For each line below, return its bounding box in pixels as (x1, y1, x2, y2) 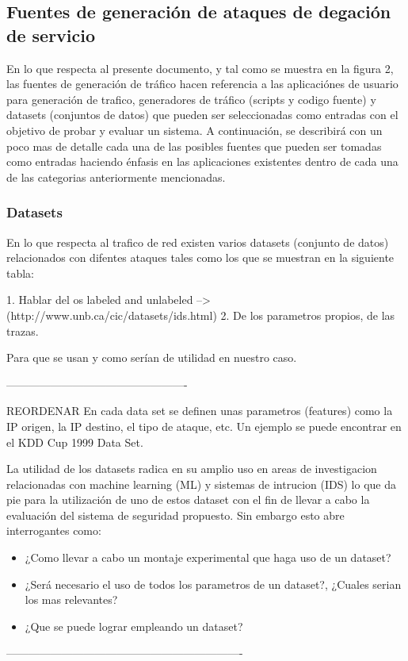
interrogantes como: (6, 522, 101, 539)
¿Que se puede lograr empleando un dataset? (25, 617, 243, 634)
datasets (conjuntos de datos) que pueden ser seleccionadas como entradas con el (6, 106, 398, 123)
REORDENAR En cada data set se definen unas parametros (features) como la (6, 402, 393, 419)
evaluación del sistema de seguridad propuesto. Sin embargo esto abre (6, 506, 345, 523)
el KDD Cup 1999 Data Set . (6, 433, 143, 450)
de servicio (6, 22, 96, 47)
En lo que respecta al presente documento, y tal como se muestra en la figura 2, (6, 60, 394, 76)
